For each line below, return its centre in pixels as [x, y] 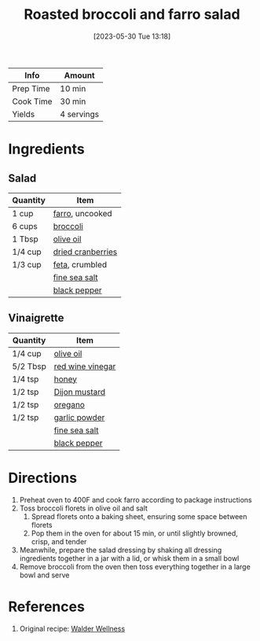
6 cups [25, 226]
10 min [73, 88]
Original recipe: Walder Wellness [72, 628]
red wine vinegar [85, 366]
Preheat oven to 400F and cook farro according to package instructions [136, 499]
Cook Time [32, 101]
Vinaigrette [36, 318]
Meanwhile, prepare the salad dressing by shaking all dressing [121, 550]
